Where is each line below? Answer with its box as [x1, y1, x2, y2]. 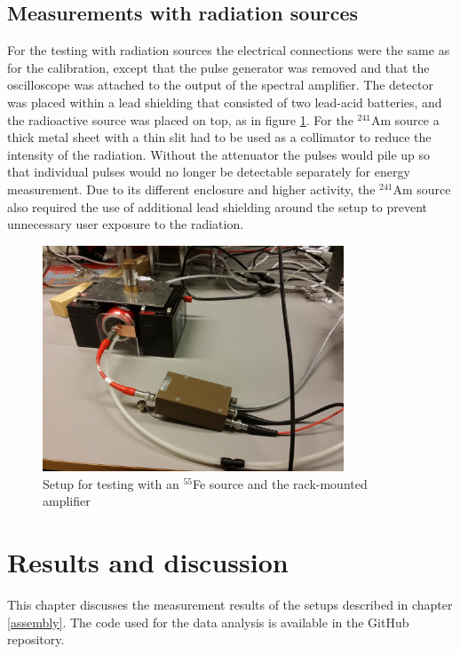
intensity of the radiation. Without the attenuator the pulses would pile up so [7, 145, 431, 163]
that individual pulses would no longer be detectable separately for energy [7, 162, 410, 181]
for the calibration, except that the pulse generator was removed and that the [7, 58, 430, 76]
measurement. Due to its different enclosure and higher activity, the [7, 179, 376, 198]
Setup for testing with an [43, 474, 179, 492]
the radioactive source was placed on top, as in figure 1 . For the [7, 110, 353, 129]
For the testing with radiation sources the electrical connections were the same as [7, 41, 450, 59]
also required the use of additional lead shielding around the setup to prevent [7, 197, 428, 216]
